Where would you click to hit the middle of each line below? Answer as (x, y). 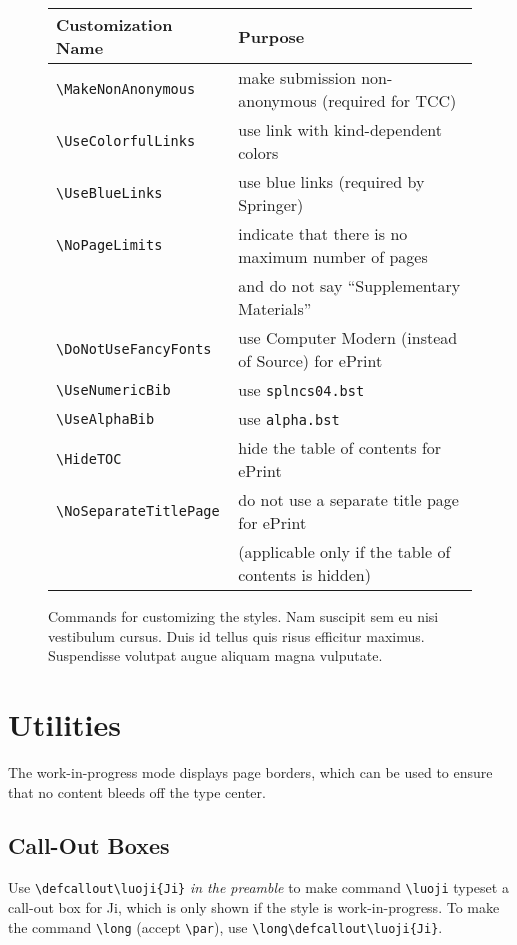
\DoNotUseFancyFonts (134, 349)
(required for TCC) (389, 100)
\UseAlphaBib (105, 418)
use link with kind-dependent (340, 129)
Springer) (271, 204)
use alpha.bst (289, 418)
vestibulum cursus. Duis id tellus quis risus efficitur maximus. (236, 635)
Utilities (65, 723)
